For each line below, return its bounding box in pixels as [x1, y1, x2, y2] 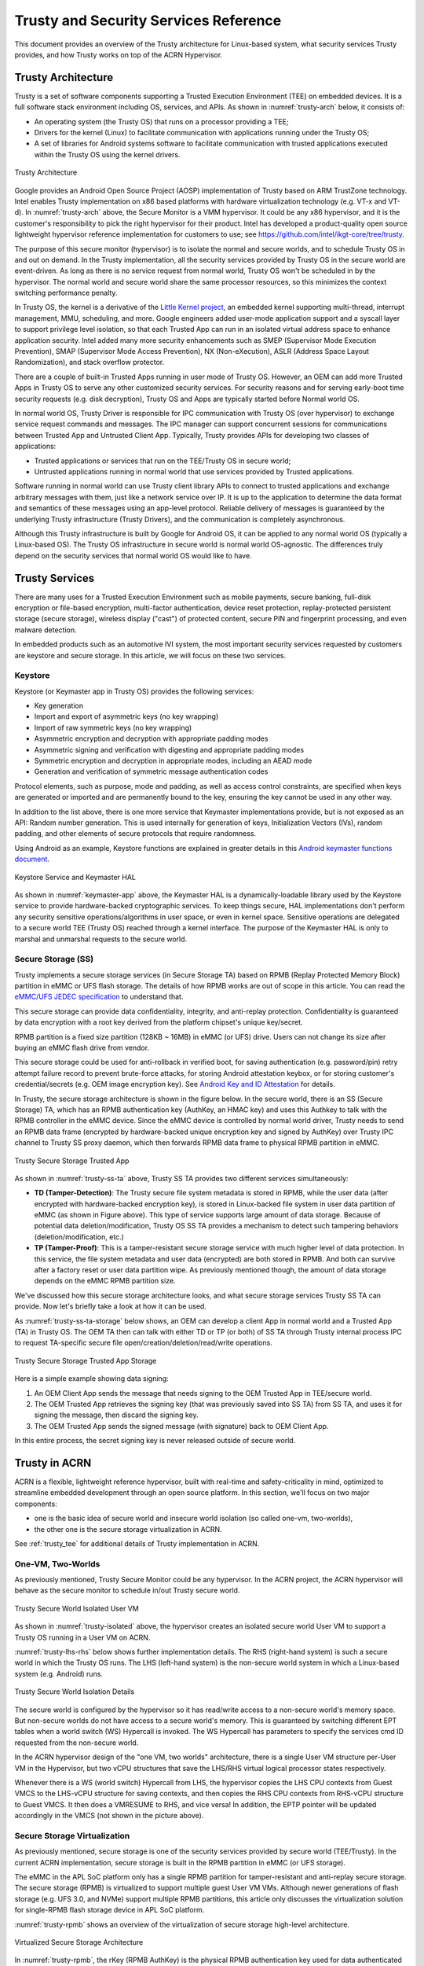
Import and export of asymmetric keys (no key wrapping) [34, 712, 219, 721]
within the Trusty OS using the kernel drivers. [34, 149, 181, 159]
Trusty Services [14, 571, 95, 585]
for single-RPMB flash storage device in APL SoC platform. [14, 1905, 205, 1915]
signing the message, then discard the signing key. [34, 1410, 199, 1419]
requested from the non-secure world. [14, 1738, 139, 1747]
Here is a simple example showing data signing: [14, 1374, 169, 1383]
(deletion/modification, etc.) [34, 1232, 125, 1242]
